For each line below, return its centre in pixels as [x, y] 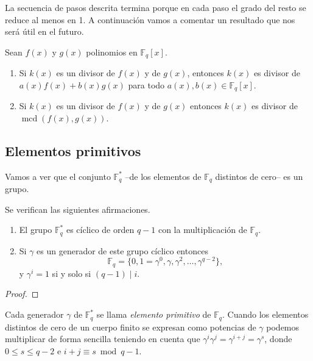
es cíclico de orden [100, 230]
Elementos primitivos [73, 150]
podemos [283, 327]
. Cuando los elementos [265, 314]
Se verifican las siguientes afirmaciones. [78, 209]
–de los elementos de [163, 176]
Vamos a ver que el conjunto [58, 176]
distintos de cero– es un [259, 176]
